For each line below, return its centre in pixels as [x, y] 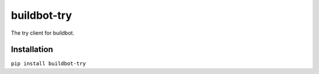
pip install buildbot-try [48, 64]
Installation [32, 50]
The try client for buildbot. [43, 33]
